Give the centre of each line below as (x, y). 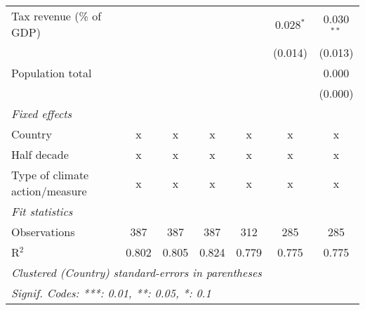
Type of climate (50, 175)
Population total (52, 73)
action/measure (49, 191)
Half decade (40, 154)
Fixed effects (42, 114)
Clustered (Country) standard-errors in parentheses (137, 272)
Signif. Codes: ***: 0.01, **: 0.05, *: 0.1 (111, 293)
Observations (43, 232)
